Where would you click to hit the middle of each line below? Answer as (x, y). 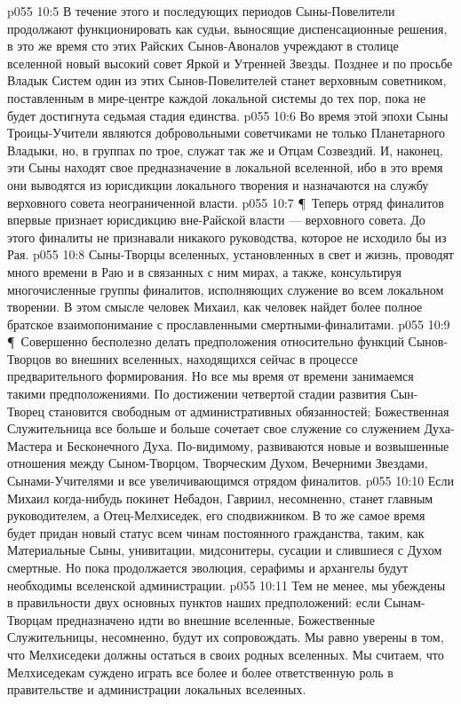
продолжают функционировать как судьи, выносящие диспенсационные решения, (227, 28)
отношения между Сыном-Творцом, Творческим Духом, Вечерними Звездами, (218, 463)
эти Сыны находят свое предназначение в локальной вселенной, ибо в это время (225, 167)
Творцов (29, 358)
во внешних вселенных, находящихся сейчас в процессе (207, 358)
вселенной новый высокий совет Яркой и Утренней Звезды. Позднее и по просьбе (230, 63)
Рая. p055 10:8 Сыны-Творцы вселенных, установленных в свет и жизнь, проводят (230, 254)
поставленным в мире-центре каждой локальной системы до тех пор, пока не (217, 97)
